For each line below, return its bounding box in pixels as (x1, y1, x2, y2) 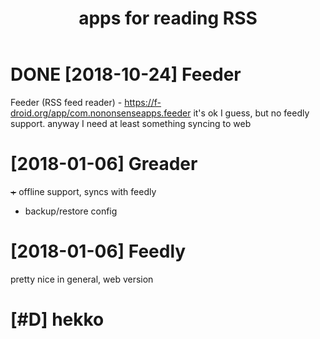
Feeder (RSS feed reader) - (10, 96, 123, 108)
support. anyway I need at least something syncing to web (10, 117, 252, 129)
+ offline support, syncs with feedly (10, 185, 157, 197)
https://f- (124, 96, 162, 108)
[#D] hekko (10, 308, 105, 331)
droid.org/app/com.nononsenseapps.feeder (10, 107, 192, 119)
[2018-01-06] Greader (10, 153, 198, 176)
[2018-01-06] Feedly (10, 240, 187, 263)
